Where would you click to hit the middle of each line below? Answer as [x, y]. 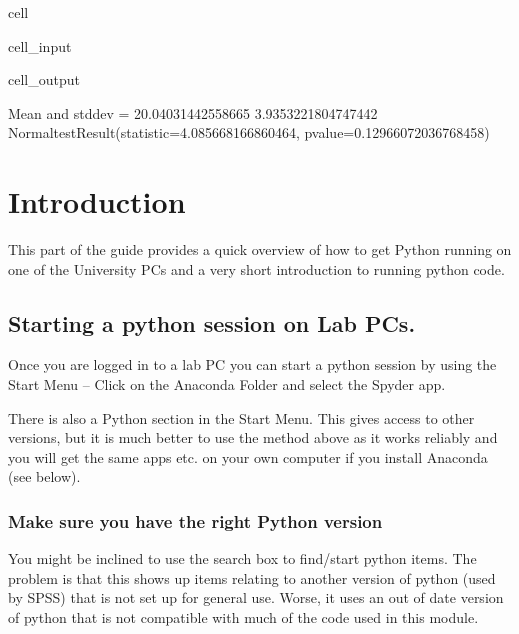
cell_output [44, 79]
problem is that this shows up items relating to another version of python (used [252, 577]
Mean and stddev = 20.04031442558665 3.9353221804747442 [193, 112]
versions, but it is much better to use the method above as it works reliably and [253, 437]
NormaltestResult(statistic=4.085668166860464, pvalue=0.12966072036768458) [249, 132]
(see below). [44, 476]
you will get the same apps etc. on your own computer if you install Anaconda [248, 456]
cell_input [40, 45]
